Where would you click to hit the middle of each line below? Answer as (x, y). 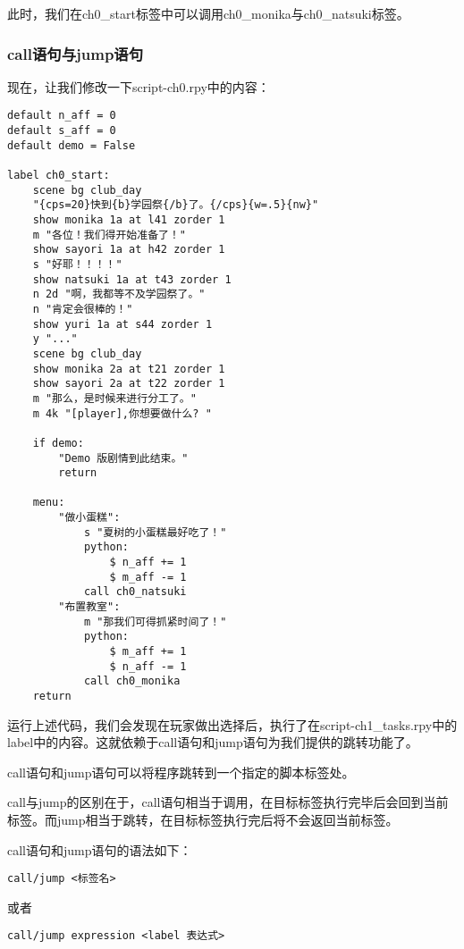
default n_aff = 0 (62, 116)
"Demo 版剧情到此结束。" (123, 458)
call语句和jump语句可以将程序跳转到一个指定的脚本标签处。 (181, 772)
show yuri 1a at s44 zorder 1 (122, 324)
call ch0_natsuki (135, 592)
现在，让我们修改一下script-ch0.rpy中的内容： (139, 86)
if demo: (58, 443)
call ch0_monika (132, 681)
